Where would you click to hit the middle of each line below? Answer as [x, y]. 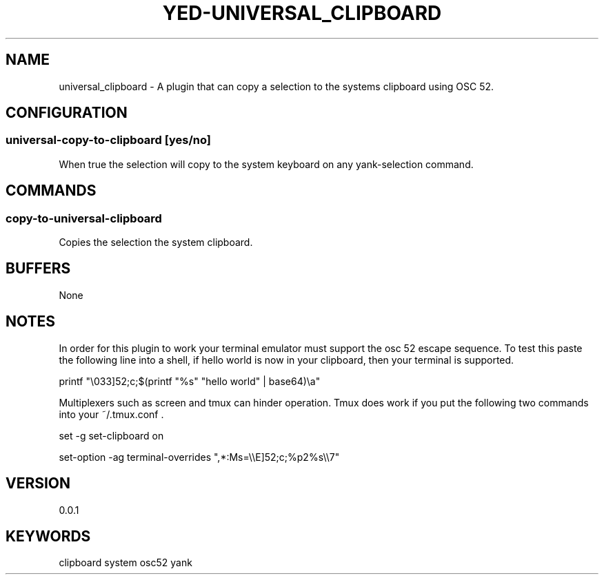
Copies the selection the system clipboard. [156, 242]
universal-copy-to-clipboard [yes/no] [108, 140]
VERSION [38, 484]
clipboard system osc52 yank [125, 563]
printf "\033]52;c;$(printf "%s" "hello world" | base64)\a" [190, 381]
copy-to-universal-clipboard [84, 218]
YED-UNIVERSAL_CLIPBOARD [302, 13]
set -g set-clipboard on [111, 435]
